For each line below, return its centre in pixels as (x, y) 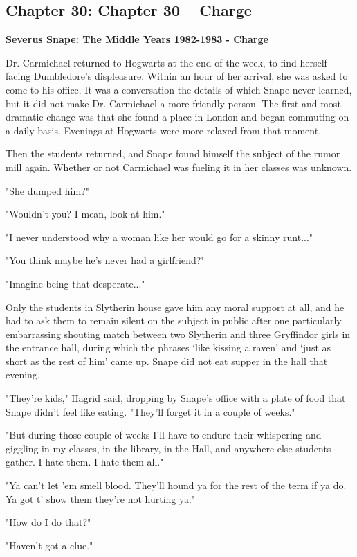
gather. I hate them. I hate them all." (85, 462)
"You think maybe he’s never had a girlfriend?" (105, 260)
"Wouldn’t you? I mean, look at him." (85, 214)
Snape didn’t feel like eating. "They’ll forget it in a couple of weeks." (150, 411)
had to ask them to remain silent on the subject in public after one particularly (174, 320)
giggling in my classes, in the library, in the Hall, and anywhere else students (168, 448)
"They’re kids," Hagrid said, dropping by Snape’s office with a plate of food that (176, 398)
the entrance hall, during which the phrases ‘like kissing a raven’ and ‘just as (168, 347)
